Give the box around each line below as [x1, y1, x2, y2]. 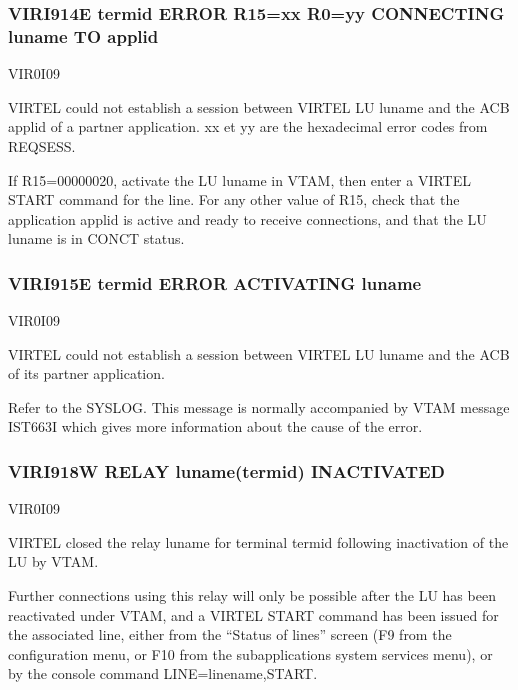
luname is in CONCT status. [8, 228, 185, 249]
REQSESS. [8, 135, 76, 156]
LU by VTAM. [8, 551, 99, 572]
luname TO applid [8, 23, 159, 48]
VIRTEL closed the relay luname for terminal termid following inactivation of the [8, 531, 509, 552]
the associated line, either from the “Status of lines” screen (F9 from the [8, 624, 452, 645]
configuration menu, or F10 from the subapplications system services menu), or [8, 643, 493, 664]
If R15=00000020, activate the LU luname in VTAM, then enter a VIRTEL [8, 169, 471, 190]
